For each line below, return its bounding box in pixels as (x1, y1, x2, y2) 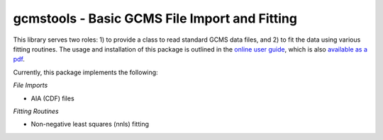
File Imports (13, 81, 48, 90)
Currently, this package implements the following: (13, 68, 159, 76)
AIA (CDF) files (30, 94, 74, 103)
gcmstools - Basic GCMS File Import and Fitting (13, 11, 298, 26)
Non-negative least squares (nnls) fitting (30, 120, 149, 129)
